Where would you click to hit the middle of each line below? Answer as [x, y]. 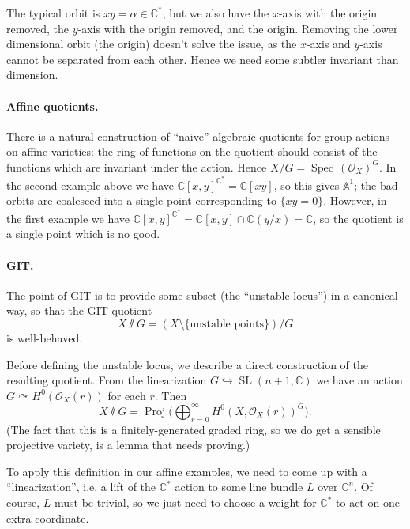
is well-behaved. [45, 338]
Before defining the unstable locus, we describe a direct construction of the [187, 364]
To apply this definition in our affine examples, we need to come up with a [187, 471]
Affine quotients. [53, 106]
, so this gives [307, 185]
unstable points [227, 325]
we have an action [359, 380]
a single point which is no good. [83, 234]
